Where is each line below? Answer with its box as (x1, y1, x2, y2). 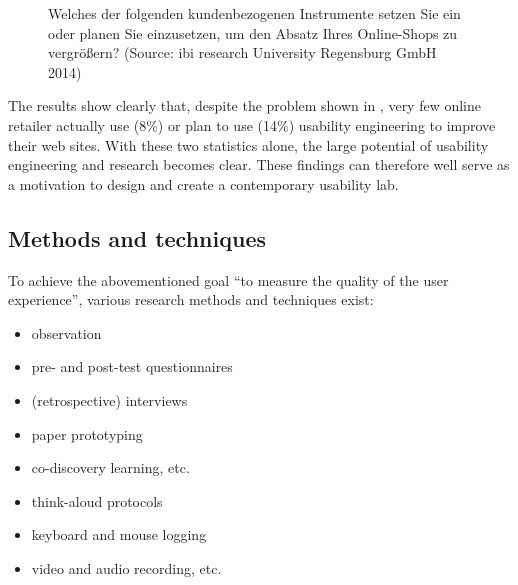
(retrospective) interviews (31, 389, 188, 410)
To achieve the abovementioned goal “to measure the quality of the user (8, 269, 449, 290)
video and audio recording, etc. (31, 557, 222, 578)
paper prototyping (31, 423, 143, 444)
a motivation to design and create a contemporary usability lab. (8, 173, 399, 194)
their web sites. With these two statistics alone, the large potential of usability (8, 134, 489, 155)
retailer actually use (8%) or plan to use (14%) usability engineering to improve (8, 114, 496, 135)
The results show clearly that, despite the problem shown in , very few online (8, 95, 482, 116)
